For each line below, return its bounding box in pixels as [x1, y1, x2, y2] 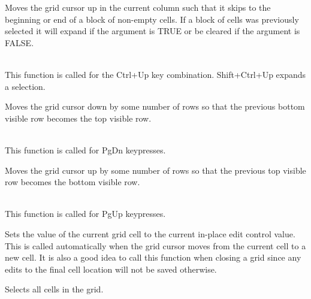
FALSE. [5, 36, 34, 49]
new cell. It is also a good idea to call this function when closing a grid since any [5, 251, 301, 264]
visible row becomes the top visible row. [5, 111, 152, 124]
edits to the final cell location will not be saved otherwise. [5, 262, 217, 275]
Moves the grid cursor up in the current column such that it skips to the [5, 1, 271, 13]
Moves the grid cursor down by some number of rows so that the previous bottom [5, 100, 305, 113]
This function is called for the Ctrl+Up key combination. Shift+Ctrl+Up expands [5, 68, 306, 80]
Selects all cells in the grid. [5, 283, 104, 295]
